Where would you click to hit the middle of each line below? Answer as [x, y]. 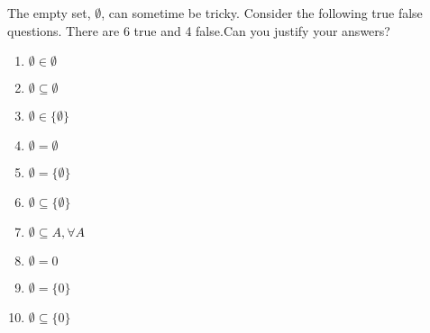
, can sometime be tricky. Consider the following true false [262, 13]
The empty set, [49, 13]
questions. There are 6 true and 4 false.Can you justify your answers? [199, 30]
